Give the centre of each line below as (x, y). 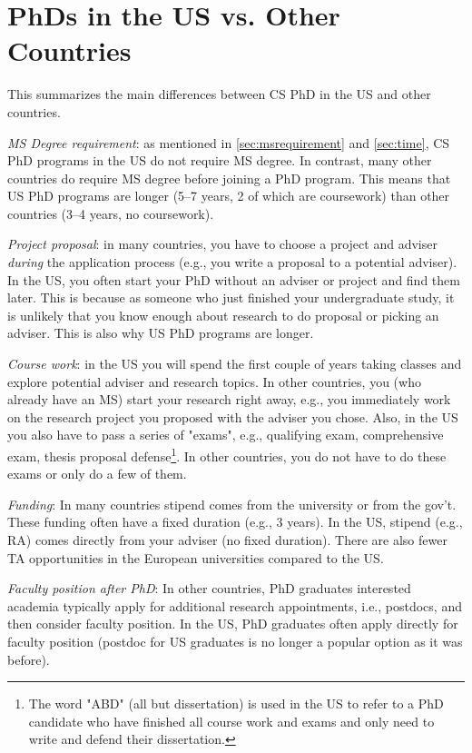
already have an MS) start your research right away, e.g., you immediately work (229, 399)
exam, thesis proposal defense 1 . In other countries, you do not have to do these (227, 455)
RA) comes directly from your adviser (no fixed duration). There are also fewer (227, 540)
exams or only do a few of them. (97, 474)
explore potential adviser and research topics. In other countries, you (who (214, 381)
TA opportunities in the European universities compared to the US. (196, 557)
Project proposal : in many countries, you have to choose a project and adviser (222, 244)
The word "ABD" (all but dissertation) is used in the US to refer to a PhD (236, 703)
